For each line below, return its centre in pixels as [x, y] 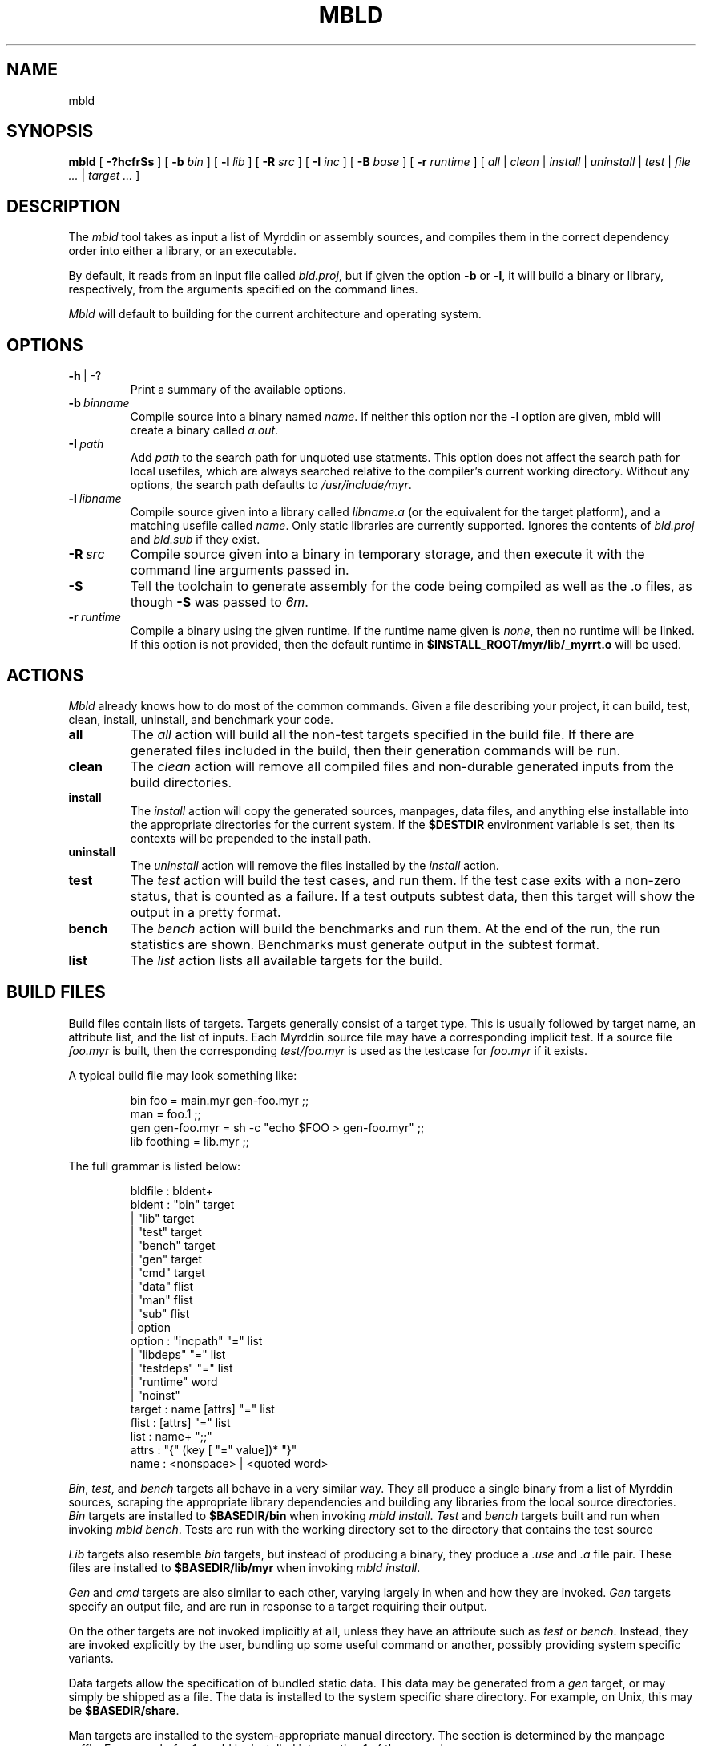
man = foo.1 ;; [165, 1113]
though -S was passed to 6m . [219, 602]
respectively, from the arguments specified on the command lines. [243, 289]
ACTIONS [45, 675]
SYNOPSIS [50, 131]
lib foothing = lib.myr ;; [190, 1141]
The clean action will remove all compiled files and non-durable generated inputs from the [402, 766]
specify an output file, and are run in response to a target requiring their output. [278, 1606]
